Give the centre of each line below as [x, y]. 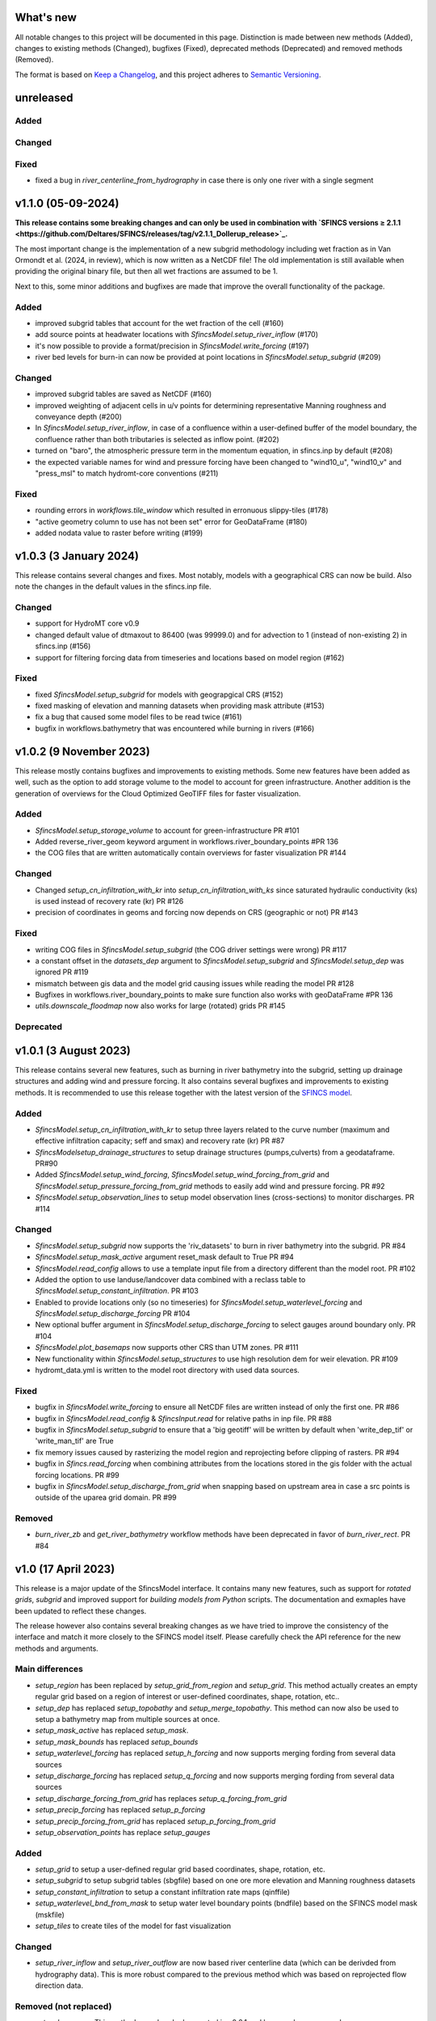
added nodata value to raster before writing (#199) [119, 533]
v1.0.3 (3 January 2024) [77, 556]
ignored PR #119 [62, 972]
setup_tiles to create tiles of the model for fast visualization [133, 1926]
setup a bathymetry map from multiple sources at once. [128, 1719]
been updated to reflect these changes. [81, 1611]
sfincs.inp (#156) [63, 646]
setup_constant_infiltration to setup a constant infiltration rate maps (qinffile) [163, 1892]
